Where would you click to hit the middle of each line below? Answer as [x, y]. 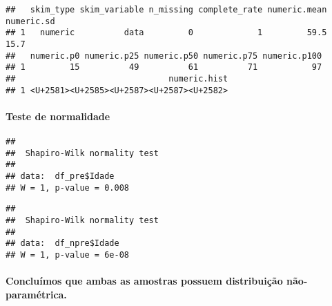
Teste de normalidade [58, 116]
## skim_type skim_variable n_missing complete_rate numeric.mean [166, 10]
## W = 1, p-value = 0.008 [67, 188]
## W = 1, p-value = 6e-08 [67, 255]
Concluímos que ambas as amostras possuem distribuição [144, 281]
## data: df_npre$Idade [62, 243]
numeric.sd [30, 21]
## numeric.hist [117, 78]
